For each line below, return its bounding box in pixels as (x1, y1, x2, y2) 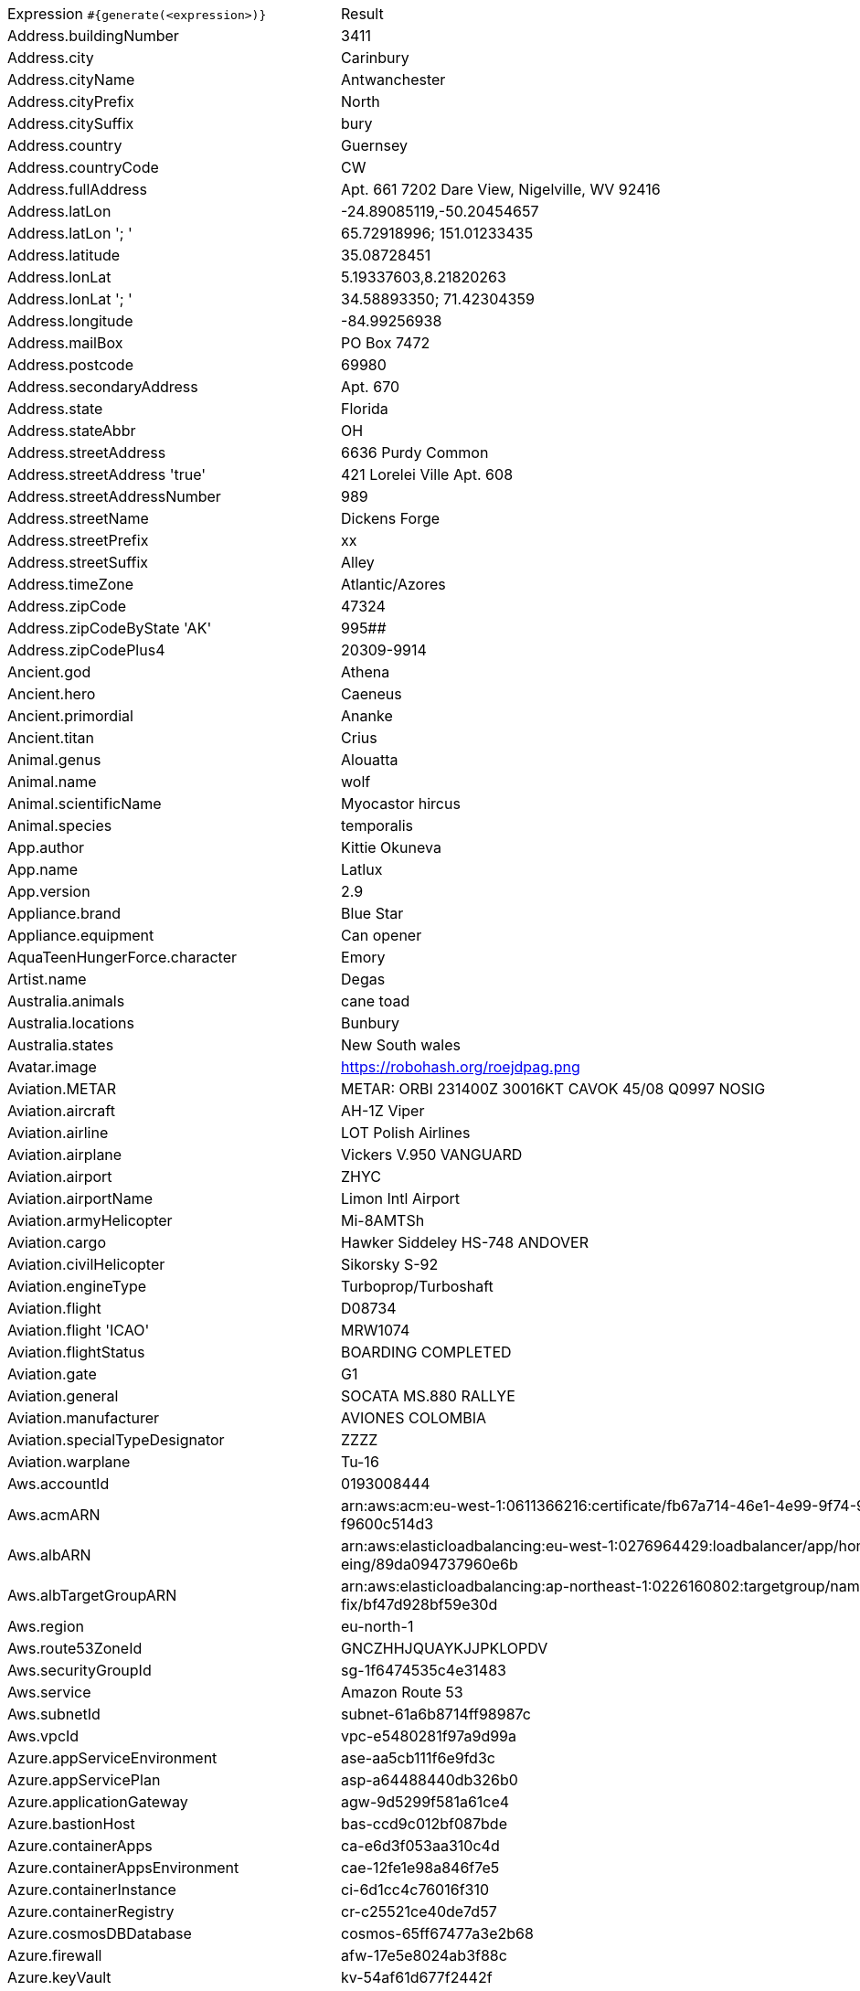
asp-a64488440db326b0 (341, 1771, 518, 1789)
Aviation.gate (7, 1365, 97, 1383)
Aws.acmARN (7, 1506, 101, 1524)
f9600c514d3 (341, 1515, 434, 1533)
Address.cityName (7, 70, 135, 89)
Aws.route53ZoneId (7, 1639, 143, 1657)
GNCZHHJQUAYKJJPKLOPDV (341, 1639, 548, 1657)
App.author (7, 838, 84, 857)
